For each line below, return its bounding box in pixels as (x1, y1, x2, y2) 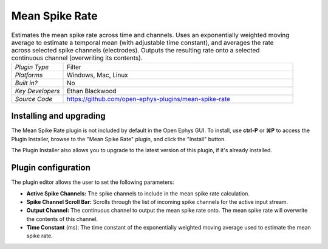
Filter (66, 63, 81, 71)
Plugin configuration (11, 163, 91, 173)
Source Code (15, 94, 53, 103)
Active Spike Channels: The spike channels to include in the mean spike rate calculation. (26, 189, 250, 197)
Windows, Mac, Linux (66, 71, 129, 79)
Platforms (15, 71, 43, 79)
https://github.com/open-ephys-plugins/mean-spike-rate (66, 94, 231, 103)
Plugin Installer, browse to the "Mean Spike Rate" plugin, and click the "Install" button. (11, 135, 226, 142)
